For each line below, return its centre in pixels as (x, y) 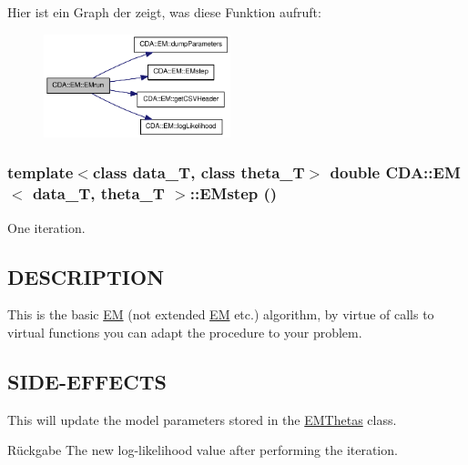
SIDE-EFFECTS (87, 382)
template (41, 172)
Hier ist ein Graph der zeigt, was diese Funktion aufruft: (164, 12)
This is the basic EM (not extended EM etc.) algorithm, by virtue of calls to (221, 314)
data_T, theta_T (98, 193)
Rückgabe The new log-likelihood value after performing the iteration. (203, 450)
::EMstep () (234, 193)
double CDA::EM (395, 172)
